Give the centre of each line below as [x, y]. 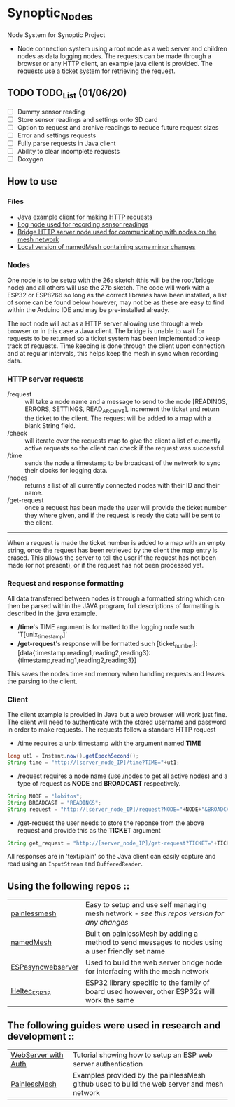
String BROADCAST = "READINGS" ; [54, 803]
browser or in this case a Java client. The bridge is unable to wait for [106, 330]
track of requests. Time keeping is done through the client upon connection [116, 346]
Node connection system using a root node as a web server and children [122, 48]
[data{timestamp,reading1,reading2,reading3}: [84, 652]
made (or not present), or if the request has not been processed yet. [106, 565]
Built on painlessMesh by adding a [141, 934]
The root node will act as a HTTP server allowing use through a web [105, 323]
